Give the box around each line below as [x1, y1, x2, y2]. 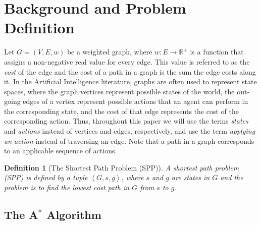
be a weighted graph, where [67, 46, 152, 57]
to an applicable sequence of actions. [4, 145, 117, 156]
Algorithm [46, 207, 101, 222]
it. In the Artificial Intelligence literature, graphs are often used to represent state [4, 76, 257, 87]
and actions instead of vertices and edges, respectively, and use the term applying [4, 126, 255, 136]
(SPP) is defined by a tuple [4, 172, 88, 183]
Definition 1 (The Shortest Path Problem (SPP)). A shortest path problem [4, 162, 239, 173]
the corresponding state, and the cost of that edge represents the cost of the [4, 105, 239, 116]
